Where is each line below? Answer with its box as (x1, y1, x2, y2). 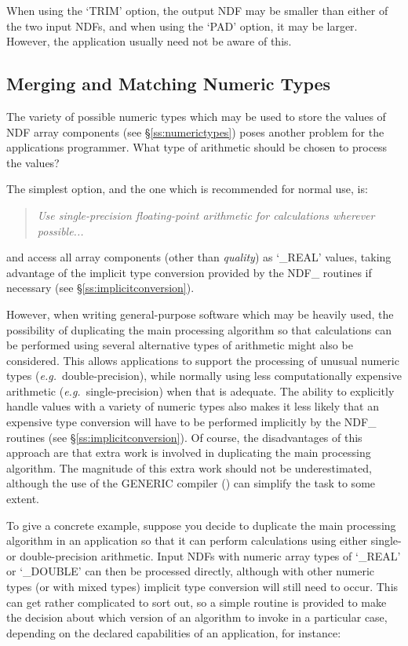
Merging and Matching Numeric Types (6, 71, 331, 96)
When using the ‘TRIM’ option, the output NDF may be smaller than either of (6, 2, 388, 18)
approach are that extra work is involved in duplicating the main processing (6, 444, 371, 461)
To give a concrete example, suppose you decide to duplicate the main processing (6, 516, 396, 533)
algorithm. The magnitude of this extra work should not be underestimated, (6, 459, 372, 476)
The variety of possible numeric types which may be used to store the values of (6, 108, 386, 124)
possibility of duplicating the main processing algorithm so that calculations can (6, 321, 392, 338)
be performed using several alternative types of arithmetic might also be (6, 337, 353, 353)
